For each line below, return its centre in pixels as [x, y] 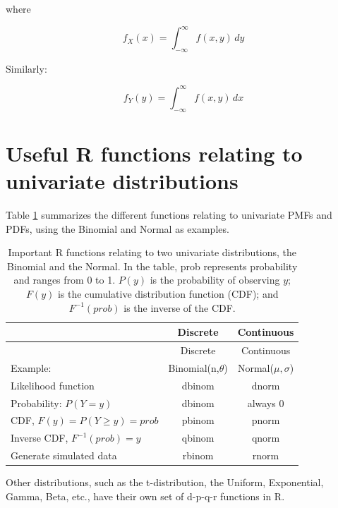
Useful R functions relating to [154, 153]
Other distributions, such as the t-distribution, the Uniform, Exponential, [165, 482]
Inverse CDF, [40, 438]
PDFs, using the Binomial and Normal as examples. [117, 228]
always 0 [266, 403]
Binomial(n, [194, 367]
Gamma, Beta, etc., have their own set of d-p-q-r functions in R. [145, 496]
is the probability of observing [215, 280]
